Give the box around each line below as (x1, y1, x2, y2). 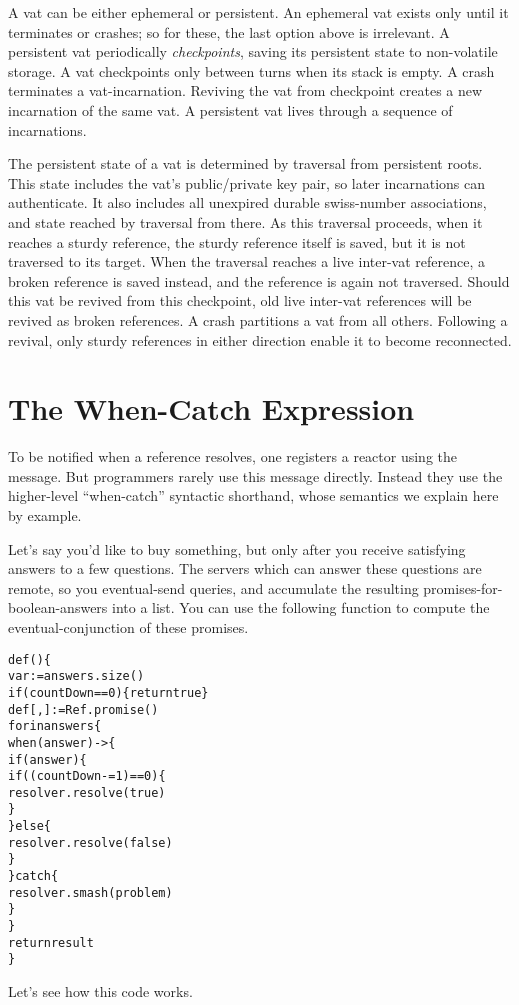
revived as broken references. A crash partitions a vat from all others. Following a (8, 309, 508, 330)
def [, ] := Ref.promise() (8, 702, 159, 717)
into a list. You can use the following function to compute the (112, 597, 490, 618)
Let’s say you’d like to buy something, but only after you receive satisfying (8, 538, 466, 559)
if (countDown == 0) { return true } (8, 685, 209, 700)
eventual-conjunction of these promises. (8, 616, 249, 637)
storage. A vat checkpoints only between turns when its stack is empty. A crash (8, 60, 495, 81)
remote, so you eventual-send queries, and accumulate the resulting (8, 577, 419, 598)
